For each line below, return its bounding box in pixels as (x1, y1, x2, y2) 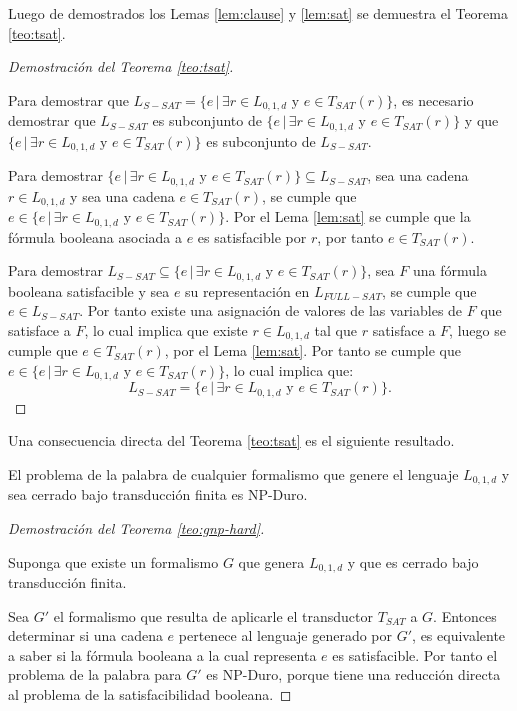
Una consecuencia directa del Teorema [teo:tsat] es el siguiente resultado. (8, 430, 455, 451)
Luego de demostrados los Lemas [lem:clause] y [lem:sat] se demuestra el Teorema (8, 3, 508, 23)
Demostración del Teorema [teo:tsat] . (8, 56, 234, 77)
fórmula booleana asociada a (8, 226, 182, 247)
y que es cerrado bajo (347, 551, 479, 572)
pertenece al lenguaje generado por (178, 625, 393, 646)
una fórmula (412, 260, 487, 281)
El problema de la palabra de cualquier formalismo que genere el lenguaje (8, 463, 459, 484)
